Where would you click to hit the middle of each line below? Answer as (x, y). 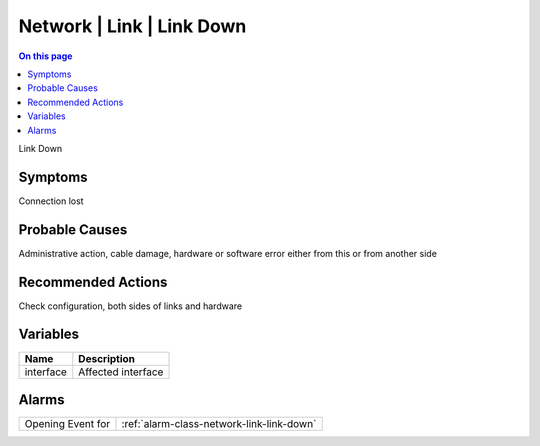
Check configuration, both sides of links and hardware (130, 306)
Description (106, 358)
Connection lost (51, 201)
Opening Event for (67, 424)
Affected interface (121, 372)
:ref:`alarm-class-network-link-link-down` (219, 424)
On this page (45, 56)
